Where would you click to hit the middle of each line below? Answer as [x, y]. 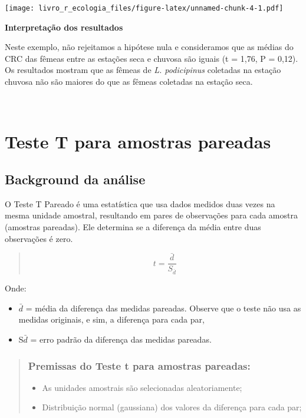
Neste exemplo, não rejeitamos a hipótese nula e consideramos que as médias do [149, 47]
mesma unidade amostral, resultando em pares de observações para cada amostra [151, 215]
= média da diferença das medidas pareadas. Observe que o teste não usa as [163, 308]
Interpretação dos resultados [64, 27]
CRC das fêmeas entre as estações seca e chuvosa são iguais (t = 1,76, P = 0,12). [152, 58]
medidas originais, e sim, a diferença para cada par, [111, 319]
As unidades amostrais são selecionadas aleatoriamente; [142, 387]
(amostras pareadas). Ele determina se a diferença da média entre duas [133, 226]
